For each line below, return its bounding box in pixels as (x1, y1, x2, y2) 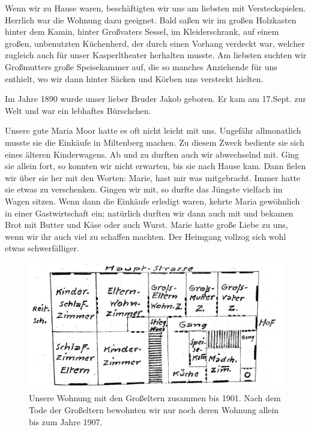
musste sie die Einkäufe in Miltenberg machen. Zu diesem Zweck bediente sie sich (5, 136, 304, 148)
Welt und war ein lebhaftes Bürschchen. (5, 104, 151, 116)
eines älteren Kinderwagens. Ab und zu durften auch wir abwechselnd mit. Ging (5, 148, 300, 160)
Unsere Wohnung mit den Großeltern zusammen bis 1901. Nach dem (29, 392, 281, 404)
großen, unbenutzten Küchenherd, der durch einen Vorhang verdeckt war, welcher (5, 37, 305, 49)
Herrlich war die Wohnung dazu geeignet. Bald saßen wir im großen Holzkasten (5, 13, 297, 26)
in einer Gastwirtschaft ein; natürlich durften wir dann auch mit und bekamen (5, 206, 294, 219)
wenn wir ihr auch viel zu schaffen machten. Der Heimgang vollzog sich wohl (5, 230, 286, 242)
